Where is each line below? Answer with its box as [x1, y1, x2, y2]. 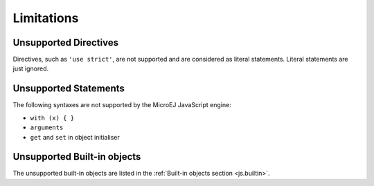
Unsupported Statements [12, 83, 125, 95]
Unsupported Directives [12, 37, 119, 48]
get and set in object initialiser [30, 133, 121, 141]
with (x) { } [30, 114, 75, 122]
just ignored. [12, 64, 49, 73]
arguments [30, 124, 64, 131]
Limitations [12, 10, 79, 26]
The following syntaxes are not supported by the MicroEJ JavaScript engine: [12, 101, 231, 109]
